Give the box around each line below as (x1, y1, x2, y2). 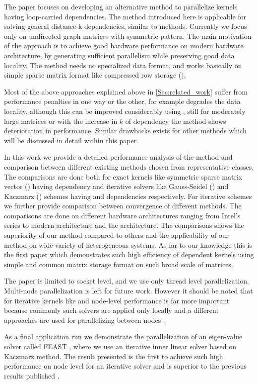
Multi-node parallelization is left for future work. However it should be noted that (4, 286, 253, 296)
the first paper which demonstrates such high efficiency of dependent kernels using (4, 249, 254, 260)
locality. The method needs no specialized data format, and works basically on (4, 60, 242, 70)
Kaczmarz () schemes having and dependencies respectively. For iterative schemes (4, 191, 252, 201)
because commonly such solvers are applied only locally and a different (4, 305, 219, 315)
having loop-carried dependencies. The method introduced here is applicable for (4, 11, 247, 21)
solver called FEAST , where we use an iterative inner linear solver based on (4, 341, 236, 351)
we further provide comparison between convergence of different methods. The (4, 200, 242, 211)
